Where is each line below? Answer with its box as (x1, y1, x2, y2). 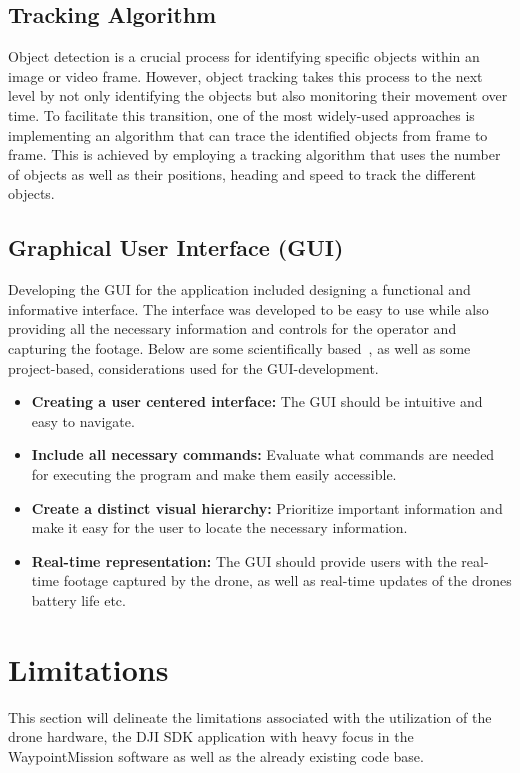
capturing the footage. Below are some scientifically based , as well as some (8, 337, 471, 358)
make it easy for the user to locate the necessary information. (31, 517, 408, 538)
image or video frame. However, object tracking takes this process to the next (8, 65, 483, 86)
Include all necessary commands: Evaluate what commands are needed (31, 444, 495, 465)
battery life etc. (31, 589, 126, 610)
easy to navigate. (31, 410, 135, 431)
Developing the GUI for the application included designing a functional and (8, 279, 471, 300)
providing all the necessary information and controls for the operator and (8, 318, 457, 339)
